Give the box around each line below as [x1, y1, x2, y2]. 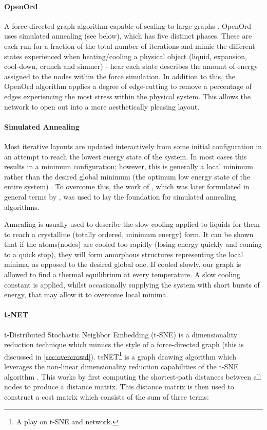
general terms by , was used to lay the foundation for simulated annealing [4, 191, 236, 202]
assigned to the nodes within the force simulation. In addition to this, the [4, 70, 236, 81]
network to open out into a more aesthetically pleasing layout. [4, 101, 200, 112]
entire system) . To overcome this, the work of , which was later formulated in [4, 181, 250, 192]
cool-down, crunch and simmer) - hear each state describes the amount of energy [4, 61, 258, 71]
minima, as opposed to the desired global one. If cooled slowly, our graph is [4, 259, 241, 270]
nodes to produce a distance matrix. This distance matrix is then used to [4, 381, 234, 392]
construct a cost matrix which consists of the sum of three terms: [4, 391, 209, 402]
